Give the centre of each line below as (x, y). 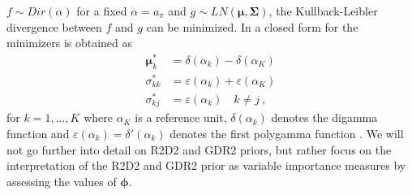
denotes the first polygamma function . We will (287, 133)
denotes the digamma (324, 117)
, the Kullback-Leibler (323, 11)
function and (38, 133)
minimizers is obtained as (70, 43)
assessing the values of (62, 181)
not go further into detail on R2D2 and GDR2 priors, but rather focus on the (199, 149)
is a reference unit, (181, 117)
